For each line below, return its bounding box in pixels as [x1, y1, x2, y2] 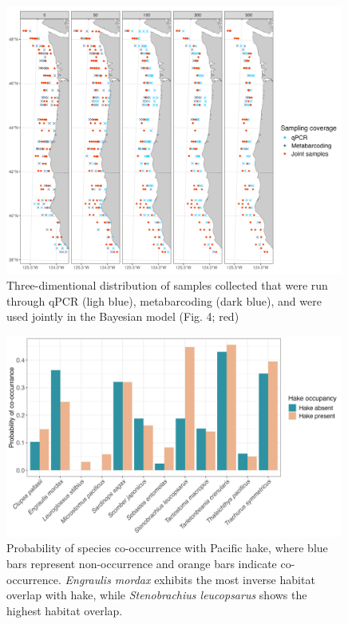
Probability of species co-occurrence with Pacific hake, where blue [6, 539, 328, 556]
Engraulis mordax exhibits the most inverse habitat [65, 571, 315, 587]
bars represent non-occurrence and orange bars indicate [6, 555, 277, 571]
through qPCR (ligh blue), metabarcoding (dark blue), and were [6, 292, 322, 309]
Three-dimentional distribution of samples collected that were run [6, 277, 328, 294]
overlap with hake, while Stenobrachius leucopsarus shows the [6, 586, 307, 603]
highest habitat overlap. [6, 602, 123, 618]
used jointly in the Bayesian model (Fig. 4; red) [6, 308, 239, 325]
